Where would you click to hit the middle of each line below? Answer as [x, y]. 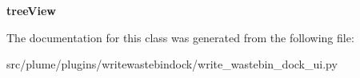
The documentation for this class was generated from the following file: [180, 37]
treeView [31, 10]
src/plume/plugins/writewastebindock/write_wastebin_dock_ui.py [172, 64]
